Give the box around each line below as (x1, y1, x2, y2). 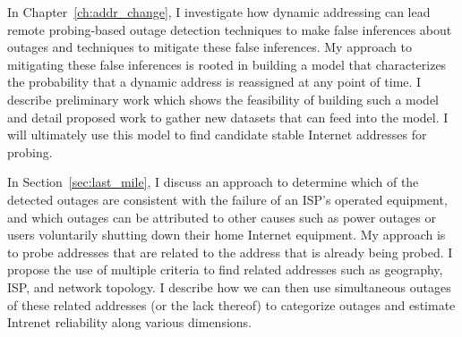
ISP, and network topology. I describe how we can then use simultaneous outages (7, 277, 451, 296)
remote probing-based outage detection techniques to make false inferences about (7, 20, 452, 38)
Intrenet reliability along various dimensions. (7, 313, 252, 332)
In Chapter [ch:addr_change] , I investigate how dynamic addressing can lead (7, 3, 431, 21)
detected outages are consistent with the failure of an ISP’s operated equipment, (7, 190, 448, 208)
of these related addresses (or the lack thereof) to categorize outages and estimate (7, 295, 456, 314)
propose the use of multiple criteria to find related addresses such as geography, (7, 260, 443, 279)
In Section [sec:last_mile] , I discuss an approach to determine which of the (7, 173, 419, 191)
